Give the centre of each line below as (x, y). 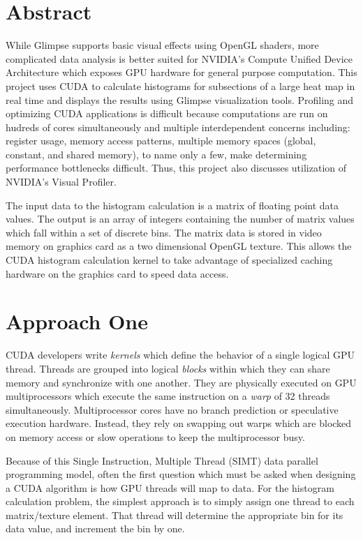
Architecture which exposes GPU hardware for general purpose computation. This (181, 72)
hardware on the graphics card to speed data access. (117, 273)
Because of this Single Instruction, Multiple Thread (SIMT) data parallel (162, 460)
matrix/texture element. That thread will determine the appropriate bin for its (175, 515)
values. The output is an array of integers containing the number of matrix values (180, 219)
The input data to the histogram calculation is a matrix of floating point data (172, 205)
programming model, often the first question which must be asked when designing (181, 474)
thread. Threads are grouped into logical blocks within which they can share (168, 368)
